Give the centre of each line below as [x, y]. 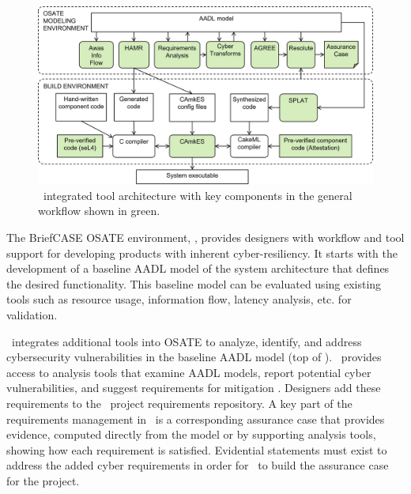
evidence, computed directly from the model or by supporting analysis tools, [191, 434]
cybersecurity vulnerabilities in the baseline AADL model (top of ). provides [194, 357]
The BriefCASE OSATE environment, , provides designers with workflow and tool [205, 238]
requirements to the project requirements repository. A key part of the [179, 403]
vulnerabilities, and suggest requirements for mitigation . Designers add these [194, 388]
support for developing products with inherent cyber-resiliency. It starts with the [202, 253]
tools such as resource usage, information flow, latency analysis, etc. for [179, 299]
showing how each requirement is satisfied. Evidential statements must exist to [197, 449]
